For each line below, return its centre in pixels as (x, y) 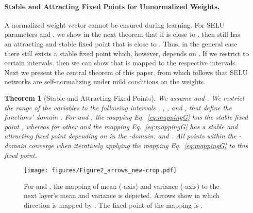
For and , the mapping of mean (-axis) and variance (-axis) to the (122, 186)
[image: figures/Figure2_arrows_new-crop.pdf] (100, 171)
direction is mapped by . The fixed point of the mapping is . (113, 205)
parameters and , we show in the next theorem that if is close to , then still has (122, 34)
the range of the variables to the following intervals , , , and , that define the (118, 107)
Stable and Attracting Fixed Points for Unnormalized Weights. (112, 6)
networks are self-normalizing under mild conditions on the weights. (105, 82)
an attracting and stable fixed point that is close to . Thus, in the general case (121, 43)
